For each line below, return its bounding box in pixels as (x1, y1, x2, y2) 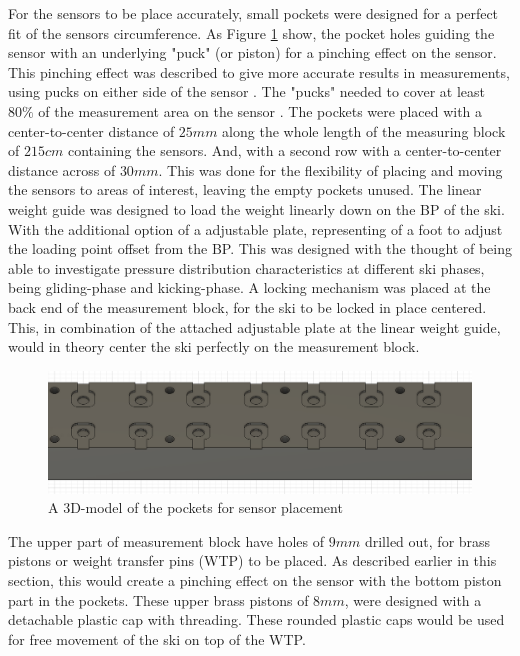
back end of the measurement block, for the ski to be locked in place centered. (8, 296, 487, 317)
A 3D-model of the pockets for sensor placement (48, 497, 343, 518)
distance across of (8, 159, 116, 180)
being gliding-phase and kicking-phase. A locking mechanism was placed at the (8, 277, 491, 298)
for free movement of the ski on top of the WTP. (8, 628, 306, 649)
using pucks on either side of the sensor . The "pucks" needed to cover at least (8, 81, 485, 102)
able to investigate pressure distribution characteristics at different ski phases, (8, 257, 485, 278)
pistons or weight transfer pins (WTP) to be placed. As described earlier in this (8, 550, 497, 571)
